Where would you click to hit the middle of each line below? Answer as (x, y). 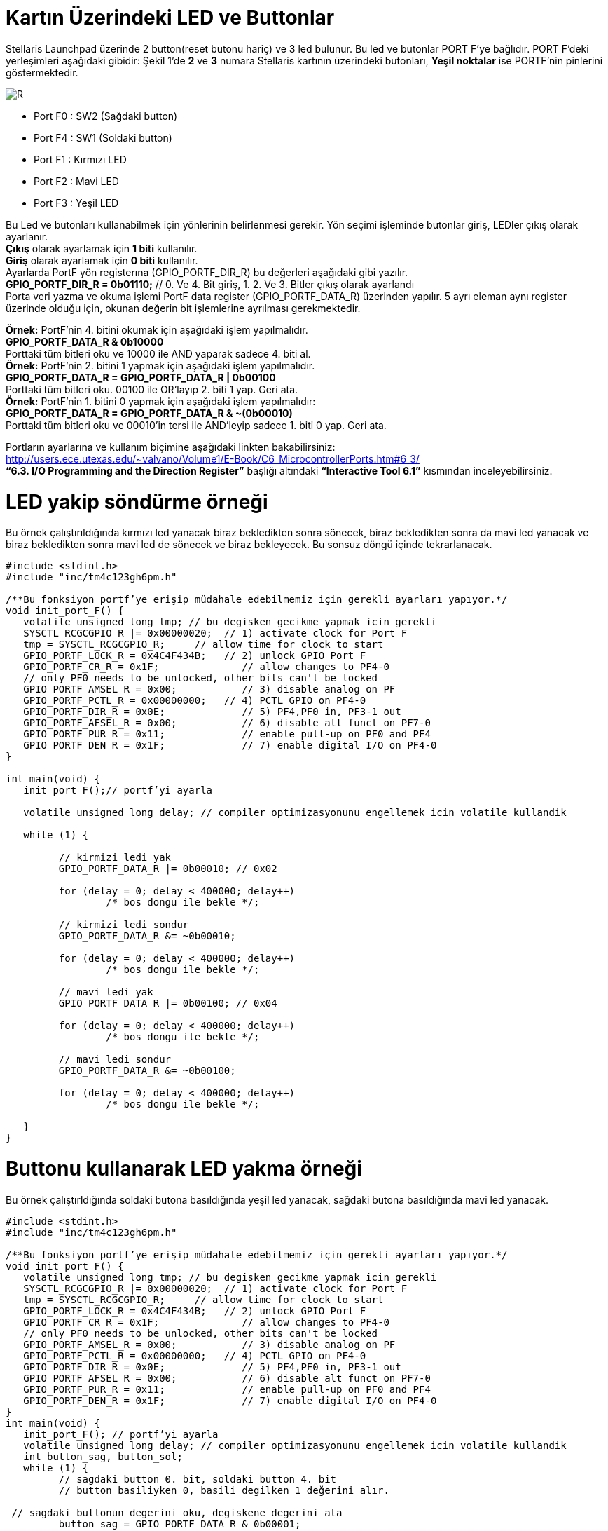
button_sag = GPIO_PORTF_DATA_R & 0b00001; (180, 1524)
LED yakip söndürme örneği (137, 502)
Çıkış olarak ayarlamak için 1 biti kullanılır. (102, 248)
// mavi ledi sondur (115, 1060)
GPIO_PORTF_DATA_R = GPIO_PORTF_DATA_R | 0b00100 (141, 377)
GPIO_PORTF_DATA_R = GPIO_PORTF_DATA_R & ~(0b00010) (149, 413)
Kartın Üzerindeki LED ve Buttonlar (170, 18)
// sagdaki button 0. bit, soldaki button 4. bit (198, 1479)
